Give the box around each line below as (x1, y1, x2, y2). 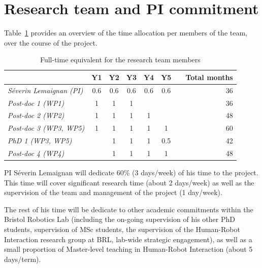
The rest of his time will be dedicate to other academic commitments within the (4, 204, 253, 214)
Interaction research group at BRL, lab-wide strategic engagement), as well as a (4, 234, 252, 244)
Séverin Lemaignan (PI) (8, 85, 83, 95)
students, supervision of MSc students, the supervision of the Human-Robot (4, 224, 240, 235)
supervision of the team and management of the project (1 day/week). (4, 187, 222, 198)
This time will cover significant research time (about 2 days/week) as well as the (4, 177, 254, 187)
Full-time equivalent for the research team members (40, 54, 201, 65)
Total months (185, 71, 233, 82)
